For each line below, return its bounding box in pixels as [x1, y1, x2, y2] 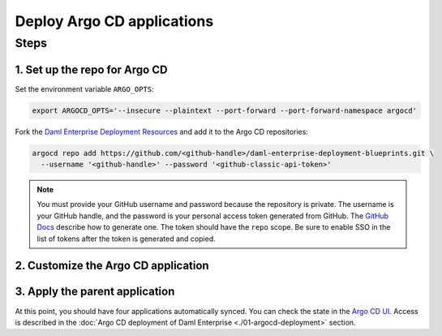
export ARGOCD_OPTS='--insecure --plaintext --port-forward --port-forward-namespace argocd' [32, 106, 418, 115]
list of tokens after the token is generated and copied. [36, 234, 216, 243]
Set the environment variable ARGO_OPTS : [15, 84, 154, 93]
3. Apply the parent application [15, 285, 175, 299]
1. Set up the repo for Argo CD [15, 62, 168, 76]
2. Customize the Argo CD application [15, 259, 210, 273]
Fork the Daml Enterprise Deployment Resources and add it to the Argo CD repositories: [15, 127, 308, 136]
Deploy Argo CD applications [15, 12, 214, 30]
